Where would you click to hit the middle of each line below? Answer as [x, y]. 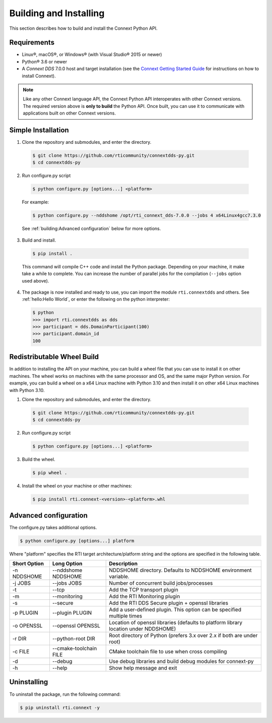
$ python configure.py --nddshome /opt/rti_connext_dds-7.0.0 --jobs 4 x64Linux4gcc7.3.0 [147, 215]
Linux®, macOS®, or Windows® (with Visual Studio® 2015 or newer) [92, 54]
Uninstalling [29, 682]
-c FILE [21, 652]
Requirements [32, 43]
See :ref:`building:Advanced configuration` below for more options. [91, 229]
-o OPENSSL [27, 626]
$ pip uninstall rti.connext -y [60, 707]
